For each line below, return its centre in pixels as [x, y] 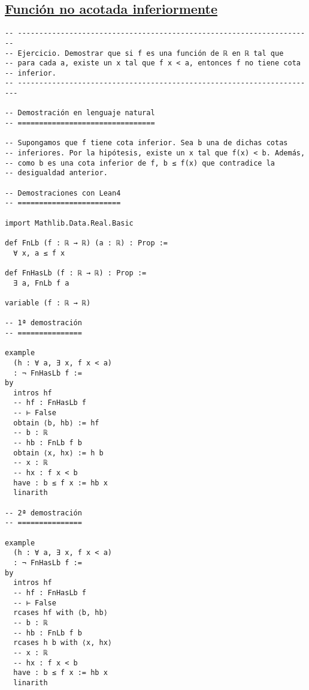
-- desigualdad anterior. [56, 173]
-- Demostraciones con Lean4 [63, 193]
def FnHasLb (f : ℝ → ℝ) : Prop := [76, 273]
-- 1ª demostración [43, 323]
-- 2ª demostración [43, 513]
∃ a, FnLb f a [41, 283]
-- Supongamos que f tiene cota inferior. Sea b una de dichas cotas [146, 143]
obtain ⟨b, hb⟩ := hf [56, 423]
